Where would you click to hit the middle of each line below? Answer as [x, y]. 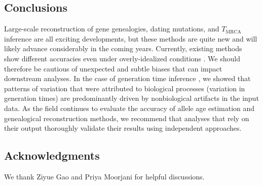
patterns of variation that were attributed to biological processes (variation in [125, 88]
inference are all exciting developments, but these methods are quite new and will [131, 38]
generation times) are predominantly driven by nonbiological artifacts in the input [131, 98]
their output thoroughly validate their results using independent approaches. [123, 128]
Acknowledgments [52, 155]
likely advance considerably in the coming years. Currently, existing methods [123, 48]
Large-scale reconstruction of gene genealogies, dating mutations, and [112, 29]
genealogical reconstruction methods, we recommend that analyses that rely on [127, 118]
